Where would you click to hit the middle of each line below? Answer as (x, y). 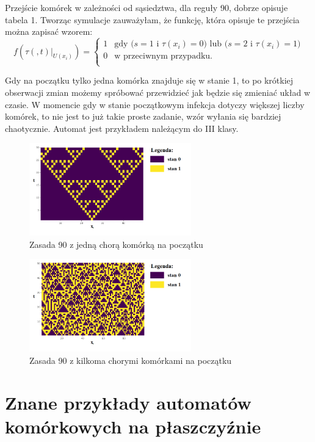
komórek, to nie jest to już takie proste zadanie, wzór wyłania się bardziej (143, 116)
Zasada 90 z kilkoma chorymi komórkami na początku (131, 360)
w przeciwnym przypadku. (163, 56)
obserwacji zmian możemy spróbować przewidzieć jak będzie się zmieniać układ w (158, 92)
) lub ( (216, 44)
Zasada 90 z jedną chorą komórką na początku (116, 244)
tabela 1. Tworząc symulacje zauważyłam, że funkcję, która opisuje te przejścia (152, 19)
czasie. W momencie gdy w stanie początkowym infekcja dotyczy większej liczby (155, 104)
